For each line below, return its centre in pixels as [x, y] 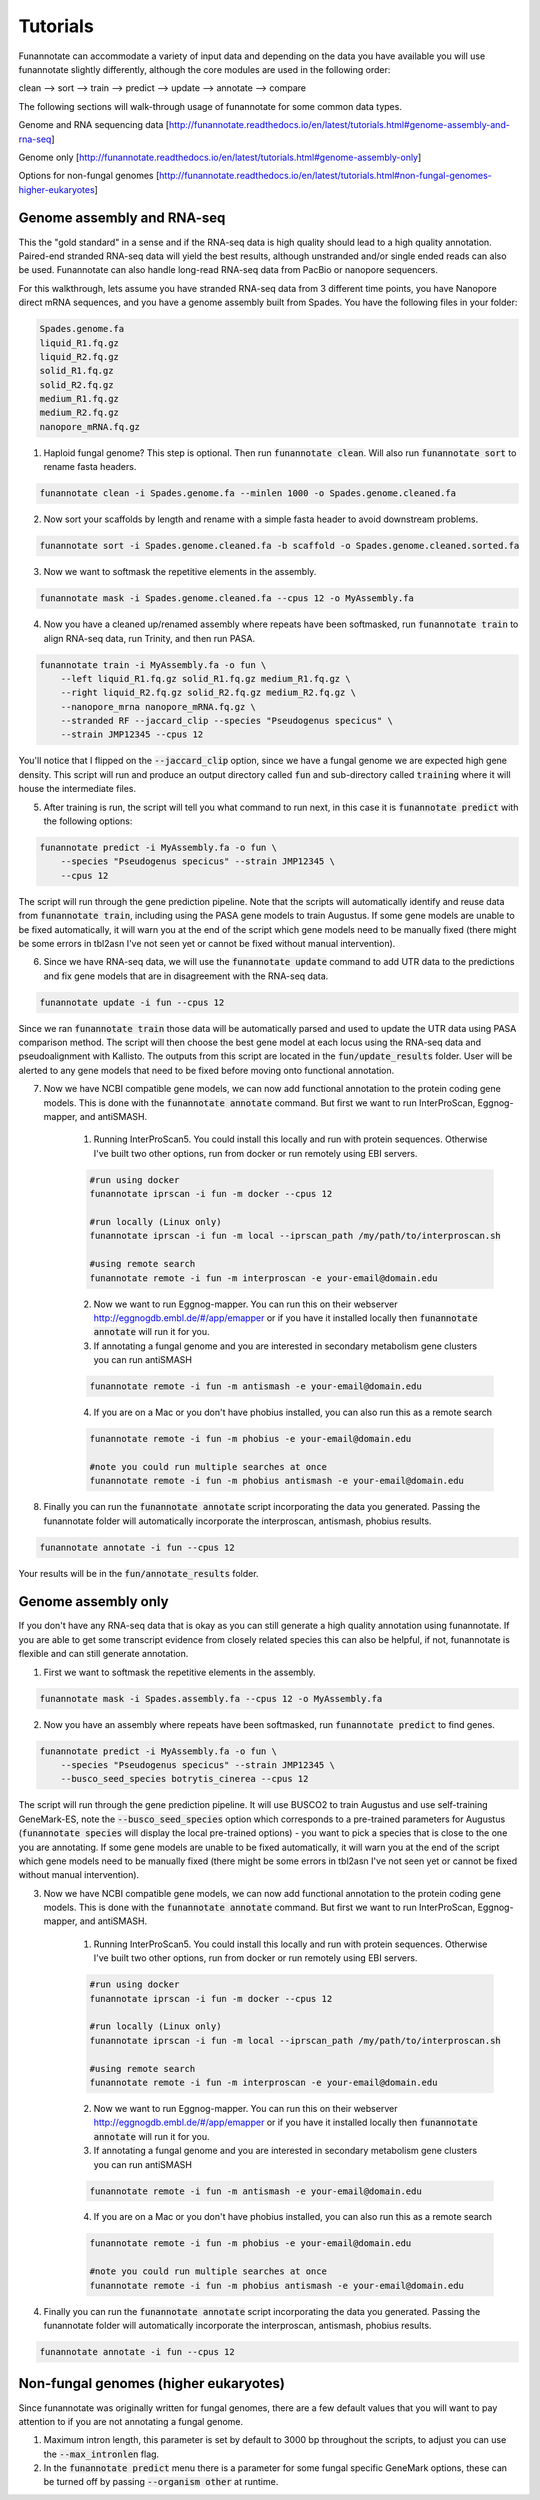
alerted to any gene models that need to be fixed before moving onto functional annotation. [206, 1070]
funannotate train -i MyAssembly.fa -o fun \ [153, 664]
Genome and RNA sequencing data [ [94, 125]
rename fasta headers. [90, 467]
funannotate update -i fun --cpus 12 [132, 1002]
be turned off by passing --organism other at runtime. [161, 2482]
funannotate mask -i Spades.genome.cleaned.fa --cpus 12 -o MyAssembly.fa [227, 598]
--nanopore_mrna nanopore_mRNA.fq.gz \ [158, 706]
